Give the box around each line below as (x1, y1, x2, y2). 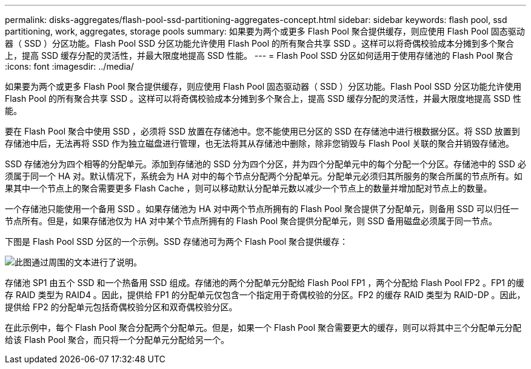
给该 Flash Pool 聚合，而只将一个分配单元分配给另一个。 (5, 334, 230, 345)
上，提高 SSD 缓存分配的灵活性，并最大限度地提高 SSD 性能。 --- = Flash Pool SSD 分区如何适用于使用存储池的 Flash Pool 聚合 (5, 50, 513, 61)
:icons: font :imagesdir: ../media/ (5, 61, 134, 71)
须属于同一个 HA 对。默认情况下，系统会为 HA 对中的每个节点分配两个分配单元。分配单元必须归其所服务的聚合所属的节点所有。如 (5, 171, 523, 181)
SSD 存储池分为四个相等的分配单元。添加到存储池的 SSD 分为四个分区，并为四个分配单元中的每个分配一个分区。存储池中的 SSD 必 (5, 159, 526, 169)
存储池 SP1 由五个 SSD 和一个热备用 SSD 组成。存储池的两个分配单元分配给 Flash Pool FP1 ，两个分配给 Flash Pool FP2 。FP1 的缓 (5, 278, 524, 288)
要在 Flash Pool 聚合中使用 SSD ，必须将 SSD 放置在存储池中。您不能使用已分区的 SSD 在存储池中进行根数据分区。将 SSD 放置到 (5, 126, 520, 136)
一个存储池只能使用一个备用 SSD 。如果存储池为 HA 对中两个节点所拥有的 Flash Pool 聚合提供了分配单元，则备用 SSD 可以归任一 (5, 204, 519, 214)
